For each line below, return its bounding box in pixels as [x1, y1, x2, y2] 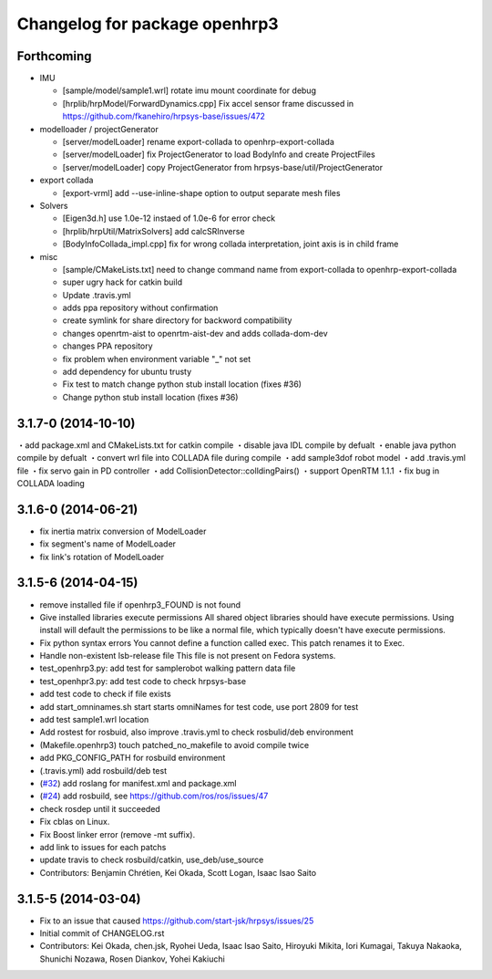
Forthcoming [16, 48, 92, 64]
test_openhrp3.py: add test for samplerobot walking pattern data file [39, 662, 296, 674]
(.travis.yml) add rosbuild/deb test [39, 765, 168, 776]
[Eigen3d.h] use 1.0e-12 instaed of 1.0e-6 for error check [62, 213, 276, 224]
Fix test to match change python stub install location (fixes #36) [62, 379, 302, 390]
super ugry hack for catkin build [62, 276, 182, 287]
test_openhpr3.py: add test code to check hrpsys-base [39, 675, 246, 686]
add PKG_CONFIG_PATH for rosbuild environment [39, 753, 226, 764]
